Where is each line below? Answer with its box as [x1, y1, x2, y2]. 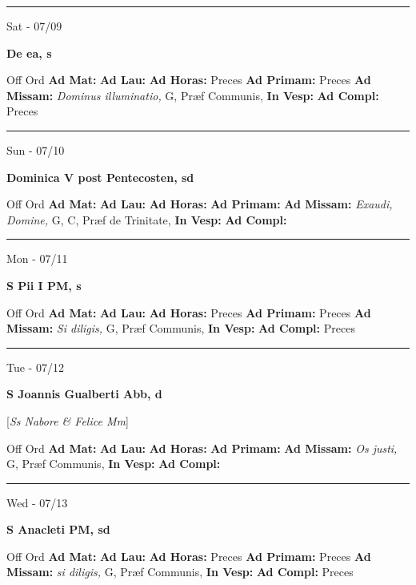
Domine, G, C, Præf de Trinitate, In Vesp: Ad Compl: [6, 211, 287, 228]
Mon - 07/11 [6, 250, 68, 267]
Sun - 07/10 [6, 141, 65, 158]
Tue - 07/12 [6, 358, 64, 375]
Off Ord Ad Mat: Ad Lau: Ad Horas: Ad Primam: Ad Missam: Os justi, [6, 439, 398, 456]
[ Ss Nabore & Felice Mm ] [6, 412, 129, 429]
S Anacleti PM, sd [6, 521, 110, 538]
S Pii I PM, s [6, 276, 82, 293]
